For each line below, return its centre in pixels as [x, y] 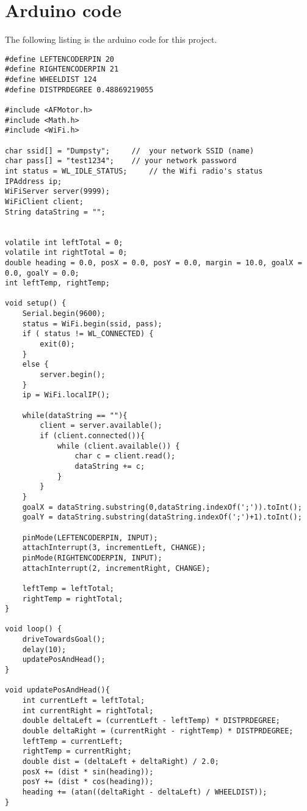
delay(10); [44, 649]
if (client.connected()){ [92, 436]
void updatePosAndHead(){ [57, 690]
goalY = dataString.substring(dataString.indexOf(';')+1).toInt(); [162, 517]
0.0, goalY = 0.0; [42, 273]
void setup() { [36, 303]
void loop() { [34, 629]
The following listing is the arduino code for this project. [111, 39]
